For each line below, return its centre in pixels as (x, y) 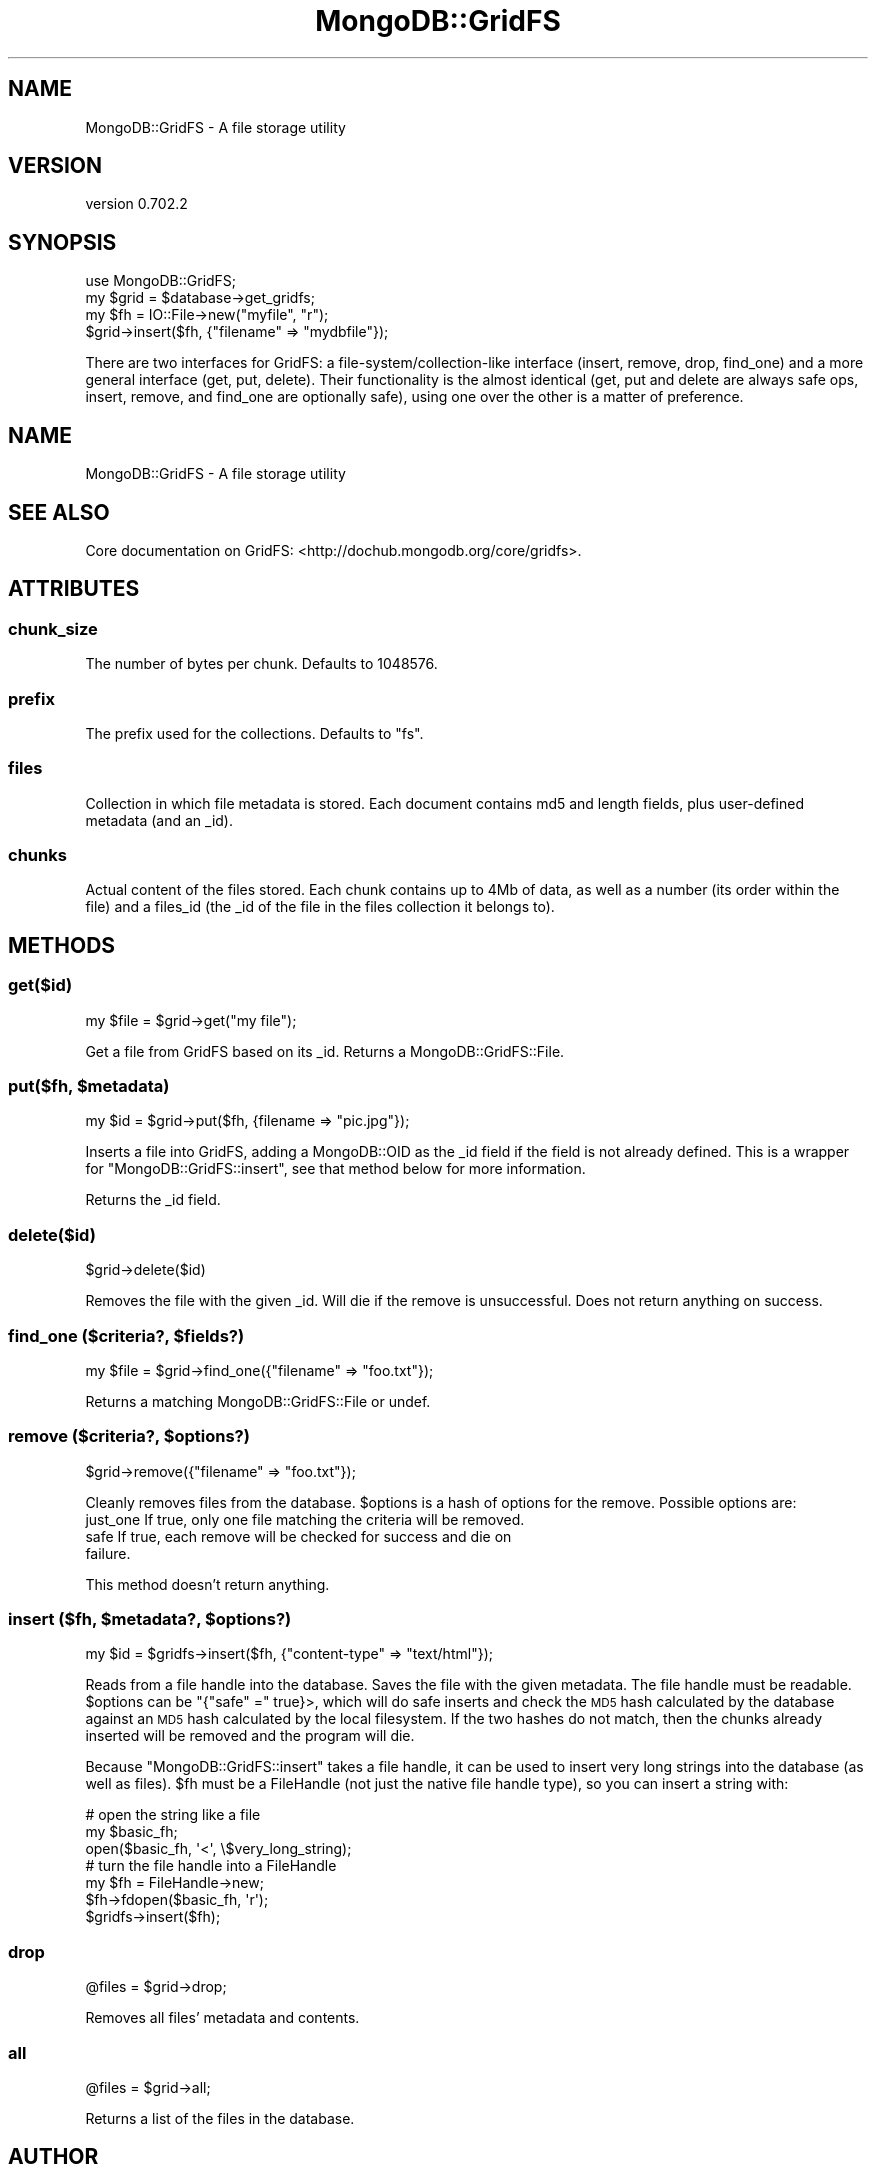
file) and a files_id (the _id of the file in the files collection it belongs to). (320, 907)
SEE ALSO (59, 512)
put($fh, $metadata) (89, 1086)
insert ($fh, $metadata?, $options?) (150, 1619)
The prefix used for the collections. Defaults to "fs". (254, 733)
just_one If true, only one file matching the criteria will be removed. (305, 1519)
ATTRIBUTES (74, 589)
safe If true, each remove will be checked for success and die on (298, 1536)
